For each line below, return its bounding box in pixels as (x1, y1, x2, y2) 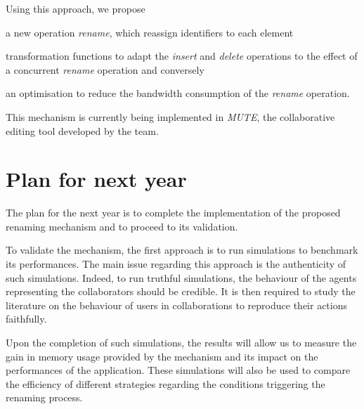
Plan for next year (6, 164, 187, 193)
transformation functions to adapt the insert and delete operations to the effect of (6, 48, 358, 63)
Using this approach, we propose (6, 1, 145, 15)
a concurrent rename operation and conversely (6, 62, 204, 77)
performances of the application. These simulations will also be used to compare (6, 363, 351, 377)
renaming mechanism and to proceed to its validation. (6, 219, 238, 233)
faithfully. (6, 311, 47, 326)
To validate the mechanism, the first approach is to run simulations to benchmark (6, 242, 358, 257)
